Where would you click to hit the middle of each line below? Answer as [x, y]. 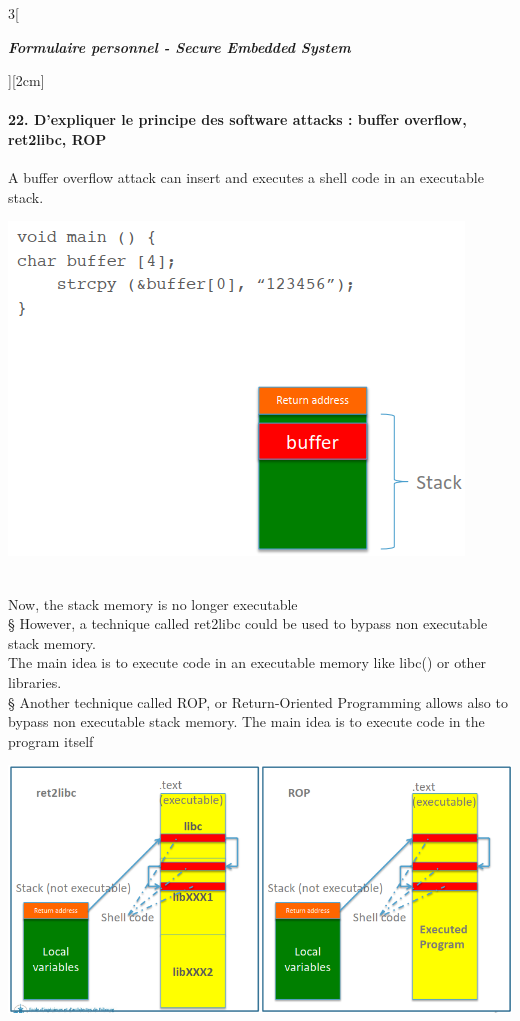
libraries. [35, 681]
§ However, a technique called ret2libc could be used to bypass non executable [248, 623]
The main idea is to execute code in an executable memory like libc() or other [247, 662]
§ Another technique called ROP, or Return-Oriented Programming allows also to [258, 701]
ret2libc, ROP [57, 138]
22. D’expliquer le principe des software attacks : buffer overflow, [237, 119]
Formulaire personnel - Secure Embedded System [179, 46]
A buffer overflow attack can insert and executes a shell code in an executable [246, 177]
